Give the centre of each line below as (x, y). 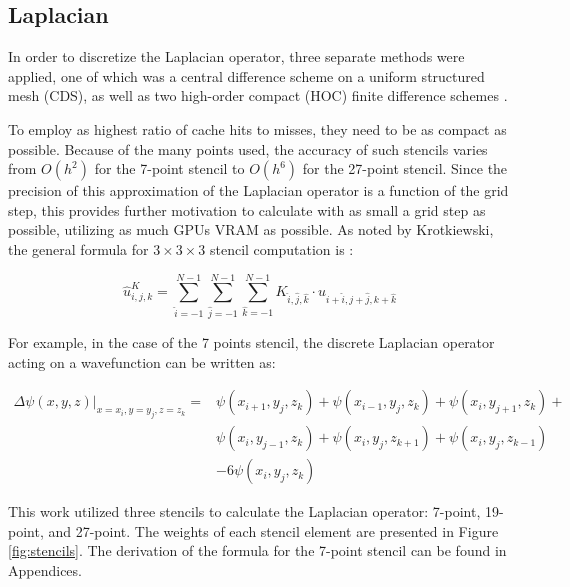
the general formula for (78, 248)
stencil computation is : (281, 248)
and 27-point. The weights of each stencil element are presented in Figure (273, 530)
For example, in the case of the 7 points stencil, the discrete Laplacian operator (251, 342)
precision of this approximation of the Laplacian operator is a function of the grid (258, 190)
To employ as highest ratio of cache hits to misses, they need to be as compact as (257, 128)
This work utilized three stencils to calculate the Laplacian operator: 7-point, (244, 511)
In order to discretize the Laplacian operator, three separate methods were (236, 56)
